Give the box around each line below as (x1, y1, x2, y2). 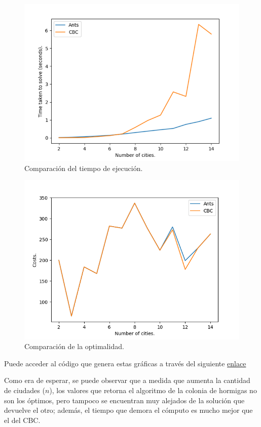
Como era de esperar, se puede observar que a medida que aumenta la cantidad (4, 375, 250, 386)
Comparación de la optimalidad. (24, 341, 124, 352)
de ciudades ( (4, 385, 45, 396)
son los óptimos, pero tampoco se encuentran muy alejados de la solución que (4, 395, 245, 405)
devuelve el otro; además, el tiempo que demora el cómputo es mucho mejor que (4, 405, 253, 415)
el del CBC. (4, 414, 41, 425)
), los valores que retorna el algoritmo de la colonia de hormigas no (49, 385, 257, 396)
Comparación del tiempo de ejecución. (24, 162, 143, 173)
